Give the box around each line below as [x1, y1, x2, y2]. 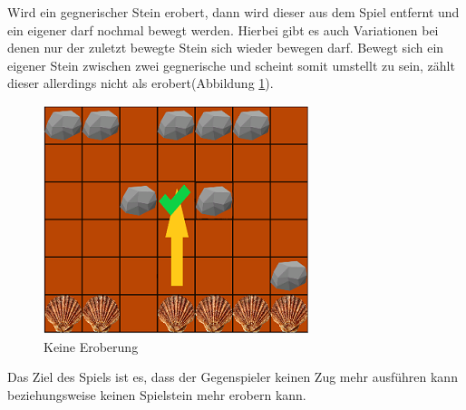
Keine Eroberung [44, 337, 139, 356]
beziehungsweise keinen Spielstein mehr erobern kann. [7, 385, 306, 404]
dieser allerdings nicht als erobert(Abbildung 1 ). [7, 73, 274, 93]
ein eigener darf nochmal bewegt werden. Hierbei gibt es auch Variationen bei [7, 20, 439, 39]
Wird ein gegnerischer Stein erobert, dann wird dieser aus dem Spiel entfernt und [7, 3, 460, 21]
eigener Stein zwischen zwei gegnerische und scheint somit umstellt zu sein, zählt [7, 55, 455, 74]
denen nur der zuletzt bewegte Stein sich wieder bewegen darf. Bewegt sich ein [7, 38, 444, 57]
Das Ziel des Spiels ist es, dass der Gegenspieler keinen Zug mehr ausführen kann [7, 367, 458, 386]
